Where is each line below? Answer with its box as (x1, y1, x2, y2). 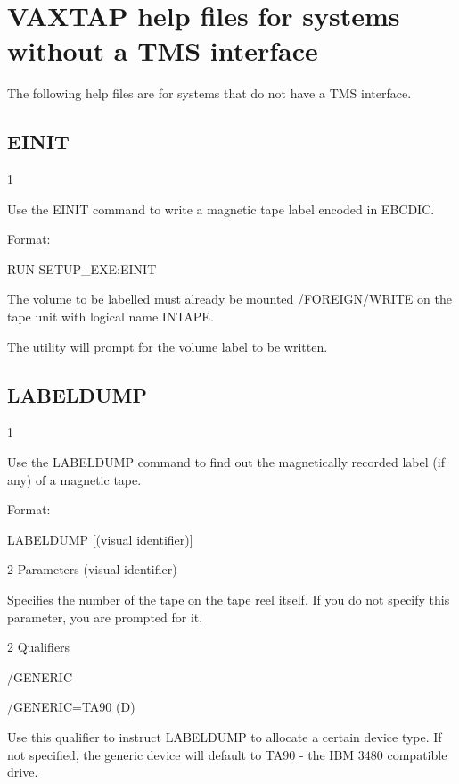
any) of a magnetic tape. (7, 470, 142, 488)
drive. (7, 763, 38, 781)
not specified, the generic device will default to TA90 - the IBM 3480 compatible (7, 745, 447, 763)
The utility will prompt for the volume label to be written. (7, 337, 328, 355)
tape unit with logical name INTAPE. (7, 307, 214, 326)
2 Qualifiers (7, 638, 70, 656)
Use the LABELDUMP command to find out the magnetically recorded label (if (7, 453, 445, 471)
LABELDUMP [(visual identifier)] (7, 530, 193, 548)
